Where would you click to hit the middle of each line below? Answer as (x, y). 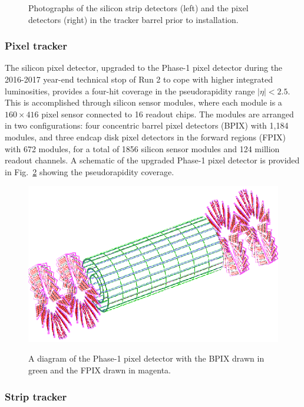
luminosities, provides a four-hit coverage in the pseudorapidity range (130, 91)
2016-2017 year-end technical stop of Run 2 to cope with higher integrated (139, 79)
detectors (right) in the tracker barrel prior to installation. (133, 19)
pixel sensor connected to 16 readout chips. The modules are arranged (168, 114)
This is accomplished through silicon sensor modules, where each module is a (143, 102)
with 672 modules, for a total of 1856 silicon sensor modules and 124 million (142, 148)
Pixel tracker (36, 46)
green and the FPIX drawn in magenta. (100, 370)
